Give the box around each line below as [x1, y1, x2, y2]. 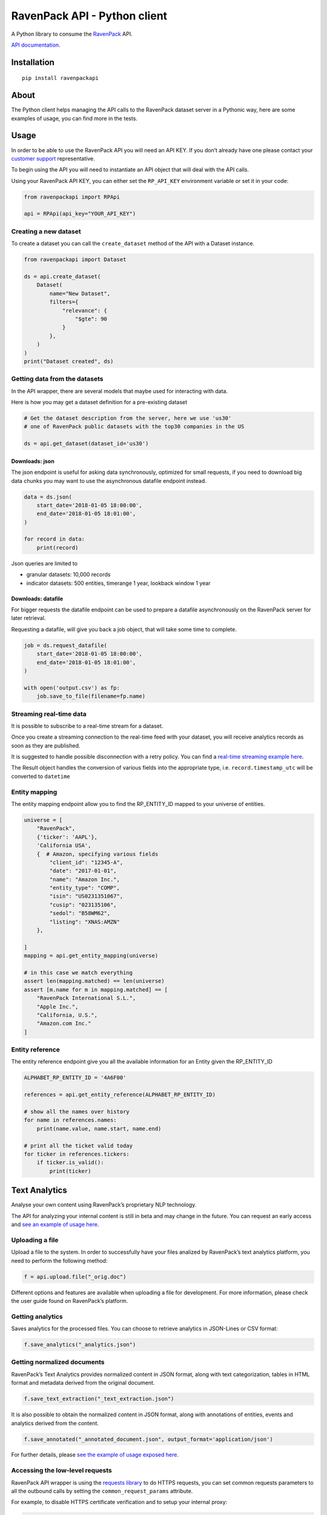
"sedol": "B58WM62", [49, 910, 111, 917]
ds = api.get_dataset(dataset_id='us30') [24, 440, 149, 447]
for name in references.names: [24, 1117, 117, 1124]
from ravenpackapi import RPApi [24, 193, 121, 200]
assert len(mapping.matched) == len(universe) [24, 977, 165, 985]
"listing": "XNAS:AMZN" [49, 918, 121, 925]
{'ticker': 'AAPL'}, [36, 833, 98, 841]
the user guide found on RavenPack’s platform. [11, 1297, 128, 1304]
